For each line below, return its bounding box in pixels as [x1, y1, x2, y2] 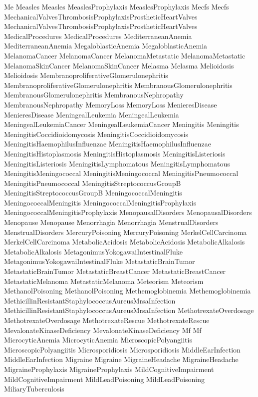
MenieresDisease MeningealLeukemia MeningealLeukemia [4, 109, 179, 119]
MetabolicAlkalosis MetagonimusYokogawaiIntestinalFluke [4, 246, 183, 256]
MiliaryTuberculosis [4, 383, 64, 394]
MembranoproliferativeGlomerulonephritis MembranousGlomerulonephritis [4, 79, 233, 90]
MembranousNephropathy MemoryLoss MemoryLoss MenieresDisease [4, 99, 217, 109]
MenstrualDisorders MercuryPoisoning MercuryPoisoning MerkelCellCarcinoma [4, 226, 247, 237]
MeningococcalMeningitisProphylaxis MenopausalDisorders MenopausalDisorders [4, 207, 252, 217]
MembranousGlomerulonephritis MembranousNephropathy [4, 89, 184, 100]
